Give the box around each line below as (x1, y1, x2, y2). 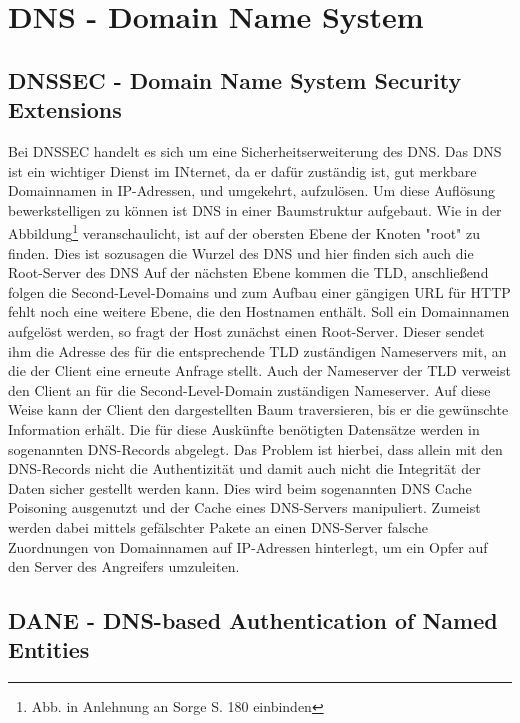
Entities (8, 634, 90, 665)
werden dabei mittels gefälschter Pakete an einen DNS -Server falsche (8, 516, 428, 537)
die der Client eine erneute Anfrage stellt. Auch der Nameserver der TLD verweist (8, 360, 511, 381)
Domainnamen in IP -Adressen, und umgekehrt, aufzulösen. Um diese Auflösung (8, 180, 495, 201)
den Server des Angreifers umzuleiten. (8, 556, 240, 577)
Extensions (8, 94, 122, 125)
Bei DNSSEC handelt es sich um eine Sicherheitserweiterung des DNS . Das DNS (8, 140, 502, 161)
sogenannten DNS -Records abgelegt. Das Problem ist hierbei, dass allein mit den (8, 438, 503, 459)
